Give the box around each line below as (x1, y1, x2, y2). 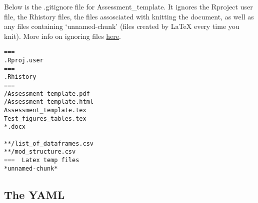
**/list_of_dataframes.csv (4, 140, 93, 147)
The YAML (4, 187, 65, 202)
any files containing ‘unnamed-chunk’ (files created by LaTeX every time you (4, 21, 239, 31)
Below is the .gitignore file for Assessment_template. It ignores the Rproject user (4, 1, 253, 11)
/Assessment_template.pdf (4, 90, 90, 97)
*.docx (4, 123, 25, 131)
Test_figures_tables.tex (4, 115, 86, 122)
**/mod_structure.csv (4, 148, 76, 156)
